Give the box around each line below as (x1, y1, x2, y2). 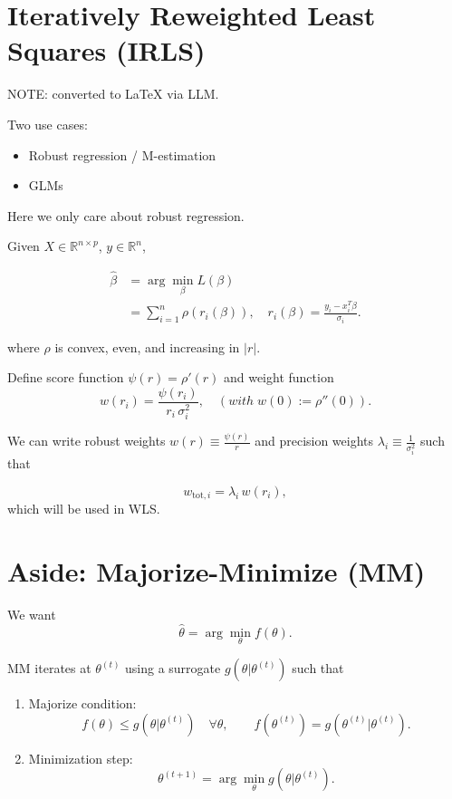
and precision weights (255, 431, 374, 450)
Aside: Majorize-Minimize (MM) (7, 553, 426, 590)
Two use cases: (7, 114, 88, 133)
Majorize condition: (28, 694, 137, 713)
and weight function (223, 368, 334, 387)
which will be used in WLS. (7, 499, 160, 518)
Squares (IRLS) (7, 32, 206, 69)
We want (7, 605, 56, 623)
